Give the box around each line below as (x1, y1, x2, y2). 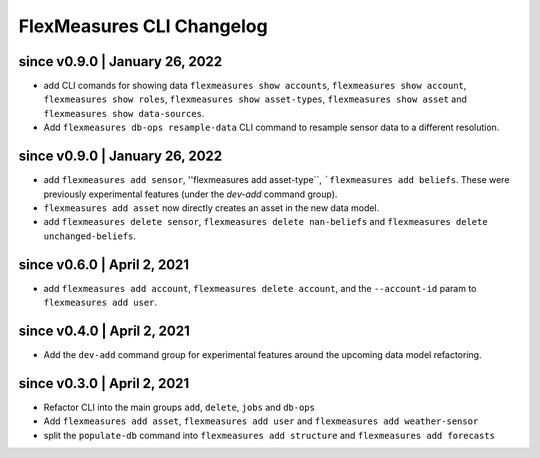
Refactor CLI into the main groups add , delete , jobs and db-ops (43, 401, 315, 413)
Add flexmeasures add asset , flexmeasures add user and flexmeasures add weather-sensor (43, 415, 479, 427)
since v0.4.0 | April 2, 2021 (18, 322, 190, 339)
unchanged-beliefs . (43, 230, 137, 242)
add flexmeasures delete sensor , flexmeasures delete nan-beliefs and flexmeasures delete (43, 216, 489, 228)
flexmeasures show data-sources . (43, 107, 205, 119)
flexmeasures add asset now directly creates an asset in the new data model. (43, 201, 380, 214)
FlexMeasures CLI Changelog (18, 15, 269, 37)
